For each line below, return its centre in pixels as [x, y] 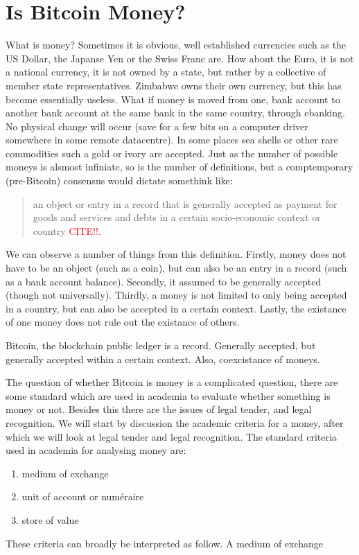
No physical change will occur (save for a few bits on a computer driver [157, 126]
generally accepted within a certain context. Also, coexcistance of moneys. [163, 359]
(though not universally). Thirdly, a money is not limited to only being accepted [176, 295]
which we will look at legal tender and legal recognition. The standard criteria [171, 436]
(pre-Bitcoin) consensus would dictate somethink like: [119, 180]
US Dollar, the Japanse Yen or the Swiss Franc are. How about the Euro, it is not [180, 58]
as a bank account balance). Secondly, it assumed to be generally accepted [164, 281]
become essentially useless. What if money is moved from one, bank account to [173, 99]
